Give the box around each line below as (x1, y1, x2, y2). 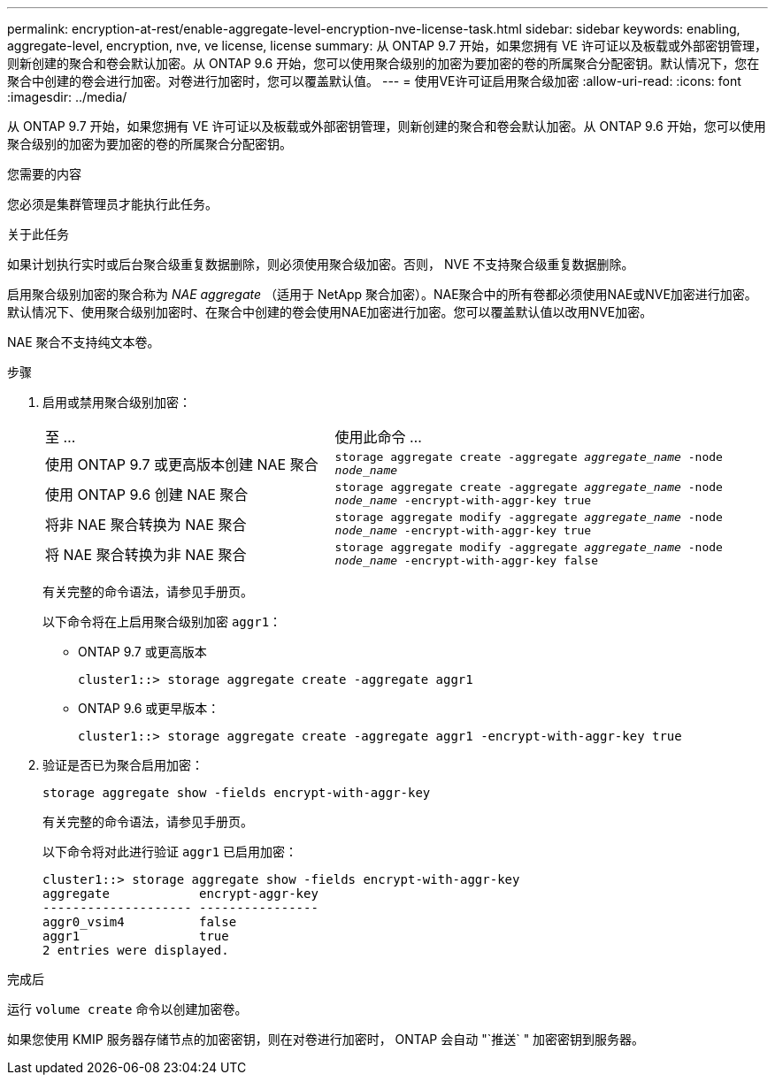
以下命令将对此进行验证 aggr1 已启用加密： (42, 844, 298, 859)
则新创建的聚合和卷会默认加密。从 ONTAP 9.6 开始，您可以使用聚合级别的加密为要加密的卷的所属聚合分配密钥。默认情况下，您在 (7, 56, 760, 71)
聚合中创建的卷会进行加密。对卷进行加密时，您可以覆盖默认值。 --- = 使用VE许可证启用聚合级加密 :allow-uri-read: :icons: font (7, 73, 741, 88)
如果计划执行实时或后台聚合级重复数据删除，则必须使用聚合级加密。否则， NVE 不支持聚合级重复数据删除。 (7, 257, 634, 272)
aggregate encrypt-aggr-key (42, 886, 318, 901)
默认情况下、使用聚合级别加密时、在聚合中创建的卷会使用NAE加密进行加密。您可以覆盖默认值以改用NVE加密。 (7, 304, 653, 319)
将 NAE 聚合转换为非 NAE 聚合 (45, 546, 247, 564)
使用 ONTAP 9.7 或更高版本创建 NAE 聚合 (45, 456, 318, 473)
